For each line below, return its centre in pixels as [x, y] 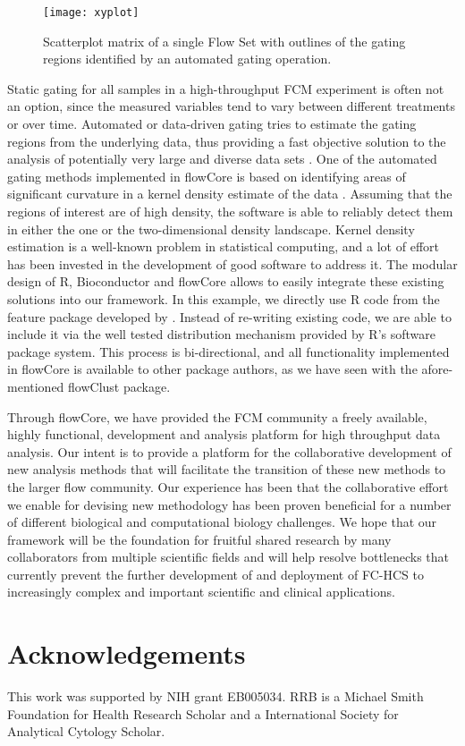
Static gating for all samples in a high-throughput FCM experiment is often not [226, 88]
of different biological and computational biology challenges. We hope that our [222, 522]
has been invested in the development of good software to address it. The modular [232, 263]
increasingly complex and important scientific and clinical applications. [201, 592]
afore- [437, 369]
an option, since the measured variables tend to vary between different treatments [231, 106]
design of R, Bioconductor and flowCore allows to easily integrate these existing [226, 281]
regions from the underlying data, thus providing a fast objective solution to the [227, 141]
